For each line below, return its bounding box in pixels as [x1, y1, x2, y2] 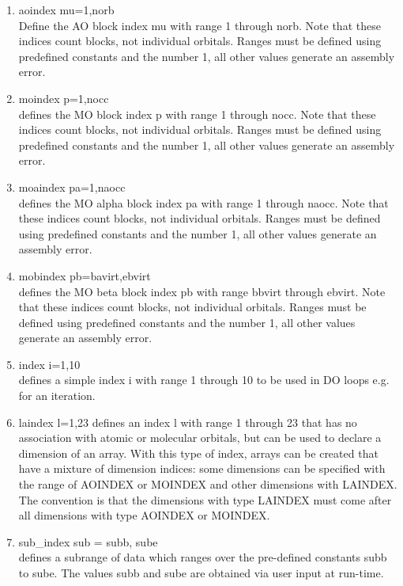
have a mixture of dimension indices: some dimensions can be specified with [18, 460, 386, 477]
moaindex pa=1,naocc [18, 178, 126, 195]
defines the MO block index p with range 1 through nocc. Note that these [18, 105, 376, 122]
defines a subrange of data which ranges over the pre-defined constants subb [18, 549, 387, 565]
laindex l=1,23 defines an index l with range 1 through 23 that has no [18, 413, 357, 430]
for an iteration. [18, 387, 96, 404]
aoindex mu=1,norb [18, 2, 115, 17]
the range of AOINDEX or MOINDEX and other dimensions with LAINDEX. [18, 476, 397, 493]
